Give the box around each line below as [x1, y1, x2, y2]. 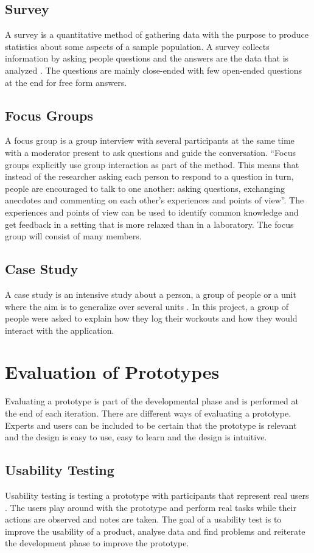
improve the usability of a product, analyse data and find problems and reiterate [5, 524, 305, 537]
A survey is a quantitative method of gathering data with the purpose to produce [5, 28, 309, 41]
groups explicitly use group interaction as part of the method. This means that [5, 158, 299, 171]
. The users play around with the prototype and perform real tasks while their [5, 501, 296, 513]
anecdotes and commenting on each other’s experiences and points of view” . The [5, 194, 304, 206]
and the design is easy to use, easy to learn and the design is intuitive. [5, 431, 267, 443]
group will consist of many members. [5, 230, 142, 242]
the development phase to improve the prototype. [5, 537, 189, 549]
